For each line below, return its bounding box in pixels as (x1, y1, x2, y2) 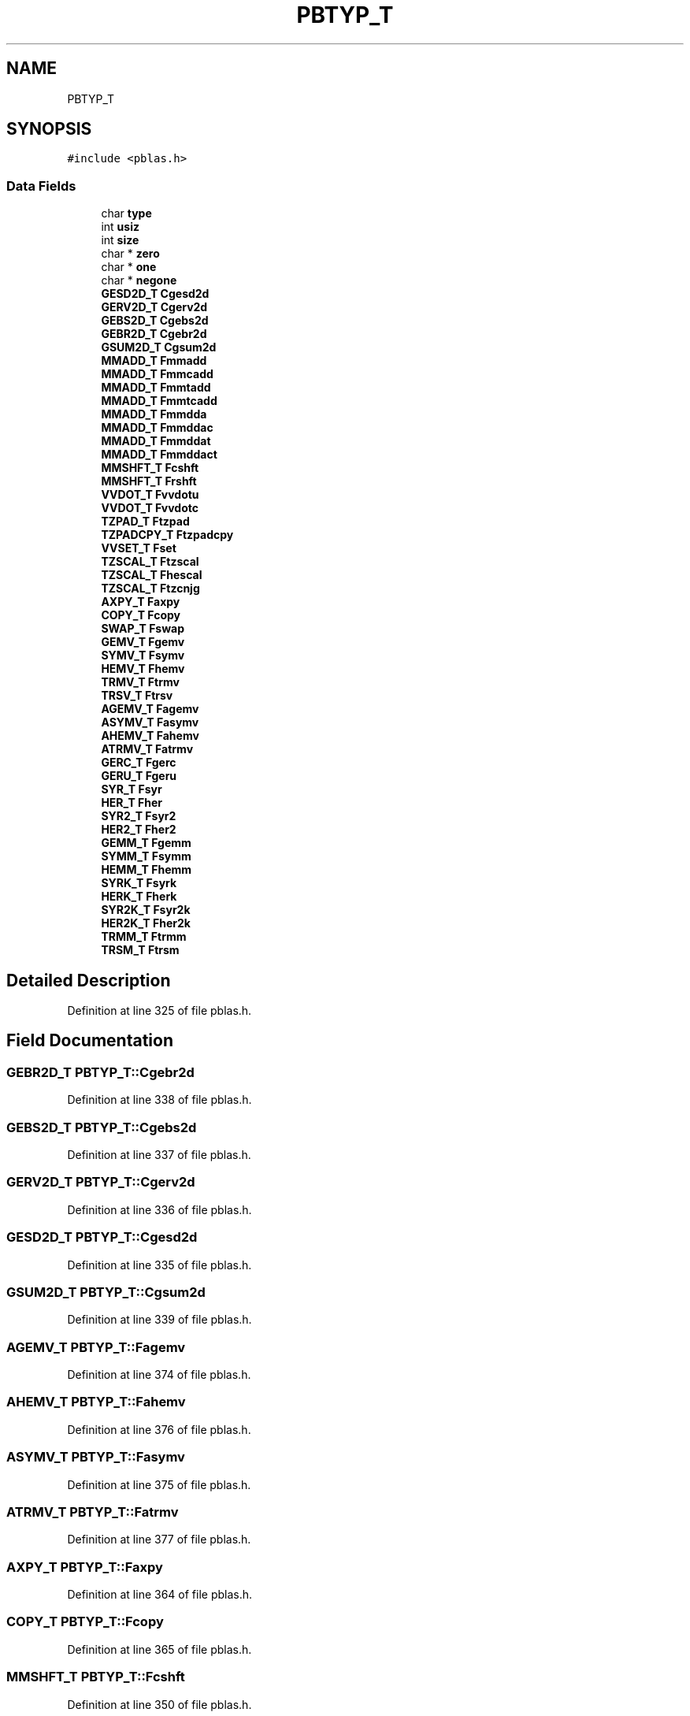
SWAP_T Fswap (101, 622, 185, 636)
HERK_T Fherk (101, 890, 177, 904)
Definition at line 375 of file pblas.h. (67, 1477, 251, 1491)
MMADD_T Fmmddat (101, 434, 211, 448)
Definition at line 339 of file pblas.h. (67, 1313, 252, 1327)
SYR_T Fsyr (101, 782, 162, 797)
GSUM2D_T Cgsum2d (101, 340, 217, 355)
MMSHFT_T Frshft (101, 474, 197, 488)
